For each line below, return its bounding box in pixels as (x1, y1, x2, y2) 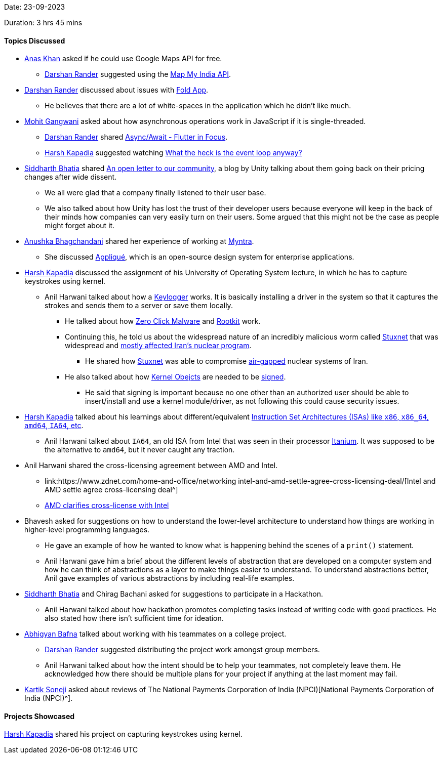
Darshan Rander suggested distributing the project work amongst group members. (45, 645, 320, 654)
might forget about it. (45, 221, 115, 230)
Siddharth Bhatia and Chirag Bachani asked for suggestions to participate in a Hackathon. (24, 589, 324, 599)
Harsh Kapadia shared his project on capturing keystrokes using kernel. (4, 730, 243, 739)
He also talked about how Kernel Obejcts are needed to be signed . (65, 372, 286, 382)
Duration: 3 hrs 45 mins (4, 18, 83, 27)
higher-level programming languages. (24, 525, 150, 534)
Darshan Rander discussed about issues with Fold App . (24, 86, 209, 95)
